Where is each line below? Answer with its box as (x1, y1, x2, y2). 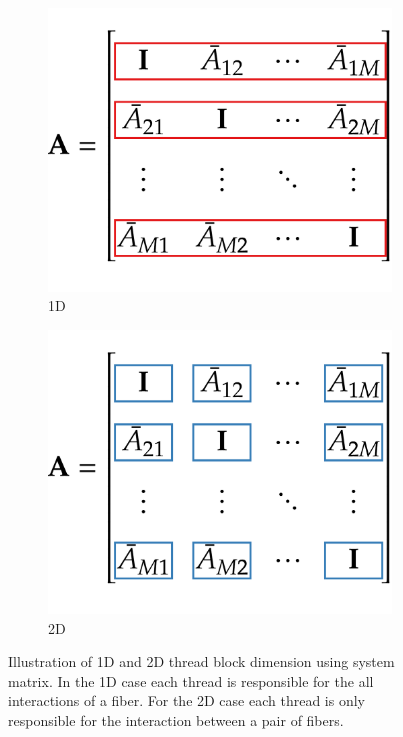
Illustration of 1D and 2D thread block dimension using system (8, 651, 395, 672)
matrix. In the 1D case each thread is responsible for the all (8, 670, 374, 691)
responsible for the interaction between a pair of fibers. (8, 709, 344, 730)
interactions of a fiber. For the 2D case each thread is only (8, 690, 365, 711)
